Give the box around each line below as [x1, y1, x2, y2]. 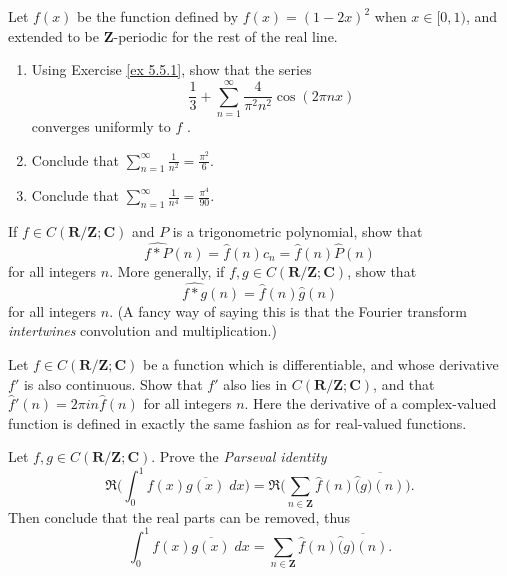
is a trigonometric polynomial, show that [172, 221, 423, 242]
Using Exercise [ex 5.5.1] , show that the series [31, 59, 312, 80]
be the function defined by [77, 6, 239, 26]
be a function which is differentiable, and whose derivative [143, 353, 499, 374]
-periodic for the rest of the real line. [113, 25, 338, 46]
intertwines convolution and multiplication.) [8, 320, 277, 341]
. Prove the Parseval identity [151, 446, 327, 467]
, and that [373, 373, 435, 394]
